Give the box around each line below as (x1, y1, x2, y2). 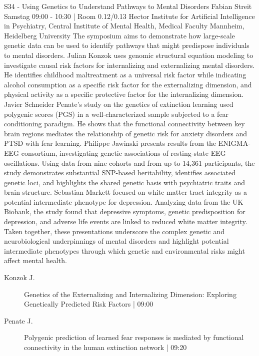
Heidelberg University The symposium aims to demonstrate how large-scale (4, 30, 235, 40)
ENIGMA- (218, 138, 250, 148)
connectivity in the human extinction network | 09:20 (24, 342, 187, 352)
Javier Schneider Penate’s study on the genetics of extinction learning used (4, 98, 233, 109)
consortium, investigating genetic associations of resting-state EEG (21, 147, 226, 158)
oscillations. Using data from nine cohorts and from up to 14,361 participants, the (4, 157, 255, 168)
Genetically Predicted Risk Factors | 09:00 (24, 299, 153, 309)
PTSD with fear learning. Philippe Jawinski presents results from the (4, 138, 216, 148)
